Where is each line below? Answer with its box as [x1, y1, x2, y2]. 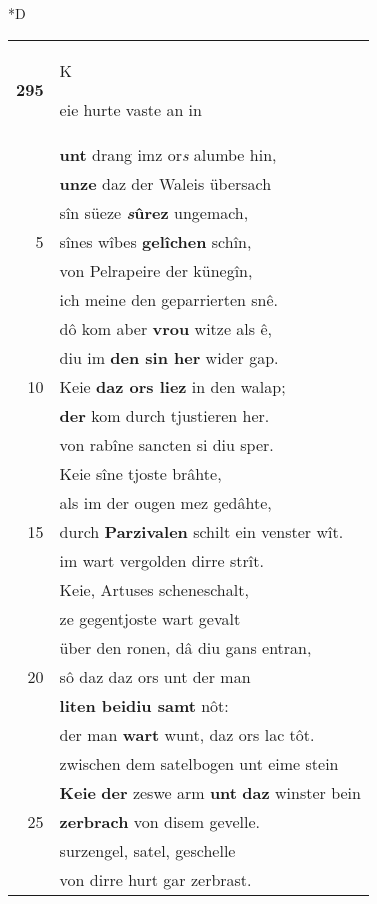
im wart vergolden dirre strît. [59, 548, 264, 572]
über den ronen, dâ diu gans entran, [59, 635, 312, 659]
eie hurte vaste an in [59, 97, 202, 121]
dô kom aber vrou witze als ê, [59, 316, 273, 340]
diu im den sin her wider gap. [59, 345, 279, 369]
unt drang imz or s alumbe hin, [59, 142, 277, 166]
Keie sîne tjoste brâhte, [59, 461, 222, 485]
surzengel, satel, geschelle [59, 838, 236, 862]
